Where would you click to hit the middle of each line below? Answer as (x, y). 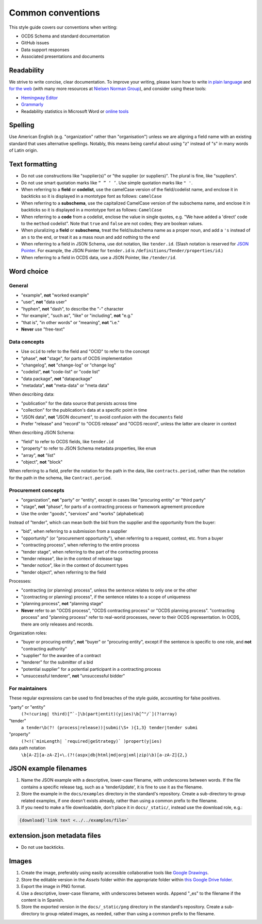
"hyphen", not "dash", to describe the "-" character (72, 309)
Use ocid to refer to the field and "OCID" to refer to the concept (85, 351)
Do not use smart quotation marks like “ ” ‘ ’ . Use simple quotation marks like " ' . (107, 183)
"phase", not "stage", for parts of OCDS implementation (77, 358)
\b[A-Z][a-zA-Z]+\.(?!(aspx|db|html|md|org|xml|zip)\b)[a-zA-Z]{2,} (104, 755)
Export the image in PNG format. (54, 887)
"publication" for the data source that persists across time (79, 403)
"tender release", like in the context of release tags (72, 558)
